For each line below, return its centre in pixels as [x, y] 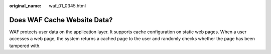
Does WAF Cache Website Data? [61, 20]
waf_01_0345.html [67, 6]
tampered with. [25, 46]
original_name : [25, 6]
